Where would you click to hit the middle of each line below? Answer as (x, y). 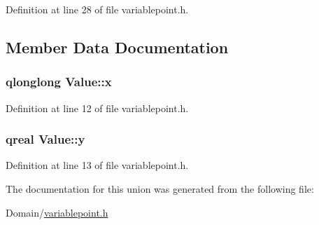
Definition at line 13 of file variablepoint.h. (97, 165)
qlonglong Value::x (59, 82)
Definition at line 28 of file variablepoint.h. (97, 9)
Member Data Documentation (117, 47)
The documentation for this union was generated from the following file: (160, 189)
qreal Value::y (45, 139)
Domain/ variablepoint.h (57, 212)
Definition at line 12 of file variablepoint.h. (97, 108)
